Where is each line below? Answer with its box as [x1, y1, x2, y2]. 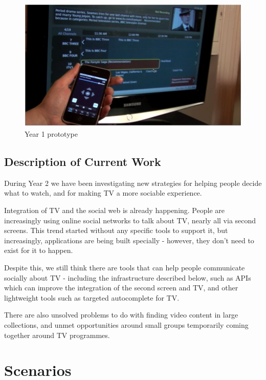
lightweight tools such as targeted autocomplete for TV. [4, 292, 180, 303]
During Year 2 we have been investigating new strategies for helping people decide [4, 177, 262, 188]
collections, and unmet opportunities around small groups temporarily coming [4, 320, 249, 330]
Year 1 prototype [25, 129, 78, 139]
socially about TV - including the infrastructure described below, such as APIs [4, 272, 251, 283]
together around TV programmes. [4, 329, 110, 340]
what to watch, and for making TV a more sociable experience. [4, 187, 202, 198]
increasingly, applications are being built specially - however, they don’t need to [4, 235, 254, 245]
